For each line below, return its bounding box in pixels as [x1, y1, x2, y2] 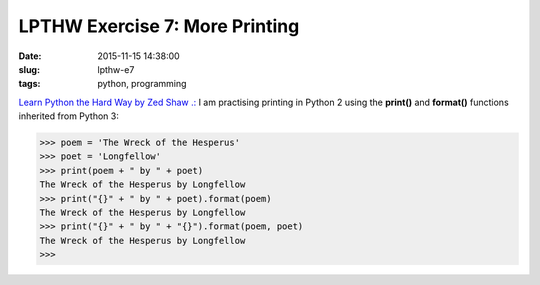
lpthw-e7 [97, 63, 135, 75]
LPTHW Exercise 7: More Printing [18, 15, 300, 37]
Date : [18, 50, 42, 62]
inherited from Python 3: [18, 110, 119, 122]
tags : [18, 78, 41, 90]
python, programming [97, 78, 187, 90]
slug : [18, 63, 40, 75]
